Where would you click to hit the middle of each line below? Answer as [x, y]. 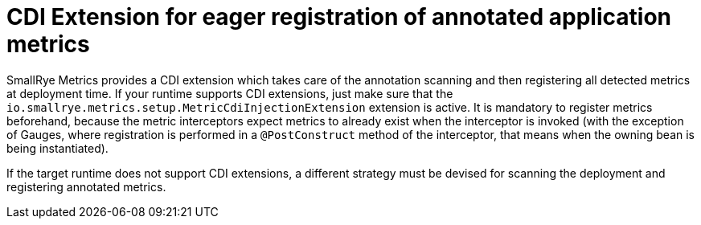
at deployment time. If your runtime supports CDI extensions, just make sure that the [230, 93]
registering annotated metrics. [86, 186]
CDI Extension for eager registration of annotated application [339, 17]
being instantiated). [57, 148]
